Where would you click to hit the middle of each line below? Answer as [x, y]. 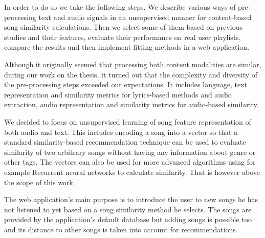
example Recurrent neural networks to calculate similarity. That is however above [132, 172]
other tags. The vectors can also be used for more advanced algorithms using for [130, 162]
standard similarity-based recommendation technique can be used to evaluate [125, 142]
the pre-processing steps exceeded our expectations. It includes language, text [126, 84]
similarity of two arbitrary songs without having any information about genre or [130, 152]
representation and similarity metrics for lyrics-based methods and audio [118, 94]
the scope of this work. [40, 182]
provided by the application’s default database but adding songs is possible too [128, 219]
